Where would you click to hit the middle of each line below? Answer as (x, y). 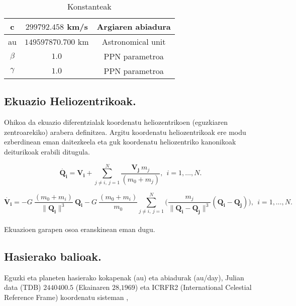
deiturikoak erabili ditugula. (47, 151)
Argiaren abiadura (134, 26)
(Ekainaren (93, 287)
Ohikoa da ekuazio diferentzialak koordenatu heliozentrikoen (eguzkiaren (116, 122)
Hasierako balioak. (53, 256)
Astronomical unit (134, 42)
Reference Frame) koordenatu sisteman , (66, 297)
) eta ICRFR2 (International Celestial (193, 287)
